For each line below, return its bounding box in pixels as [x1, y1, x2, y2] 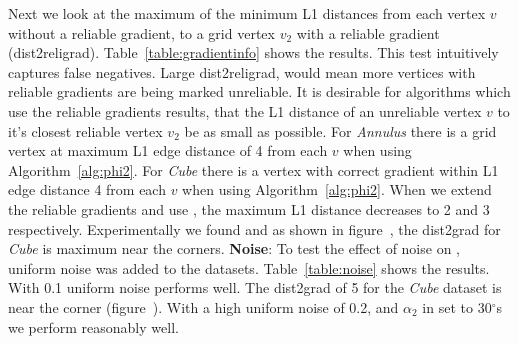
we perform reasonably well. [8, 316, 179, 337]
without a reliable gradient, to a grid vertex [8, 22, 275, 43]
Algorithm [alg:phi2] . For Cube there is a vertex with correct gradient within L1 [8, 159, 499, 180]
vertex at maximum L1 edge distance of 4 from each [8, 140, 328, 161]
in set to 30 [422, 296, 492, 317]
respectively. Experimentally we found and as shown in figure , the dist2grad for [8, 218, 501, 239]
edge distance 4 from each [8, 179, 166, 200]
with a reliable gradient [296, 22, 440, 43]
